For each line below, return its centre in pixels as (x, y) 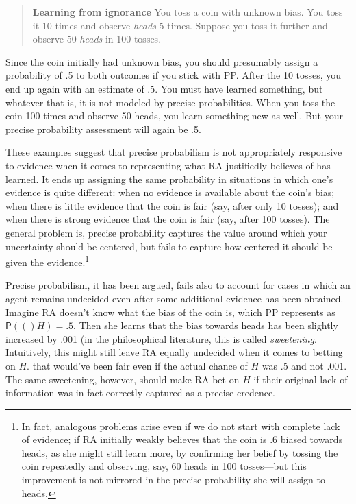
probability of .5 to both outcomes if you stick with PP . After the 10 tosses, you (174, 75)
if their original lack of (301, 379)
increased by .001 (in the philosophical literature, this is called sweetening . (161, 338)
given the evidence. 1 (48, 261)
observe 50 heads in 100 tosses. (97, 39)
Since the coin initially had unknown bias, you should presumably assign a (162, 61)
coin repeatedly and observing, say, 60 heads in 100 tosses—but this (164, 466)
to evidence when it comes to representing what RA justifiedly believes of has (168, 165)
